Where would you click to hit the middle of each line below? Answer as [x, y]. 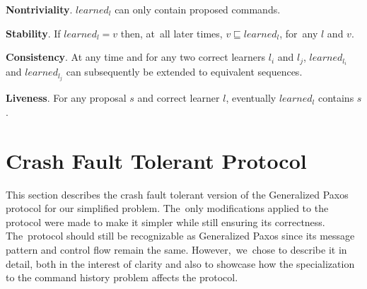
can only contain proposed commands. [198, 9]
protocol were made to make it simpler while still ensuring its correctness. [165, 222]
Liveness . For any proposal [66, 98]
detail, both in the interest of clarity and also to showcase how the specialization [180, 263]
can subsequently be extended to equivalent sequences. [184, 72]
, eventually [251, 98]
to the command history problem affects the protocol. [122, 277]
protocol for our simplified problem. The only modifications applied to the [167, 208]
